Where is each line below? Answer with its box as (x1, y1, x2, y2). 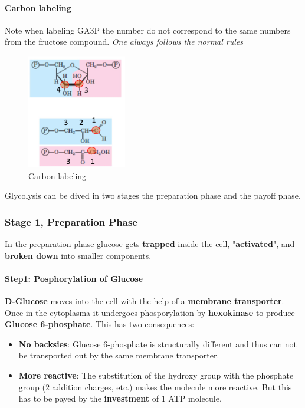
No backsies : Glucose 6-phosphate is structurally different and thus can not (18, 337, 297, 350)
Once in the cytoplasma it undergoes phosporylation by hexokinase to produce (5, 306, 295, 318)
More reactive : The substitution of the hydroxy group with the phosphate (18, 368, 294, 381)
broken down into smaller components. (5, 249, 152, 261)
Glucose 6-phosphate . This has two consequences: (5, 318, 195, 330)
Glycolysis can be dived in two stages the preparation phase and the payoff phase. (5, 189, 301, 202)
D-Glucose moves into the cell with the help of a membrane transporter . (5, 294, 284, 307)
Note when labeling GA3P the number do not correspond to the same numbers (5, 24, 291, 36)
